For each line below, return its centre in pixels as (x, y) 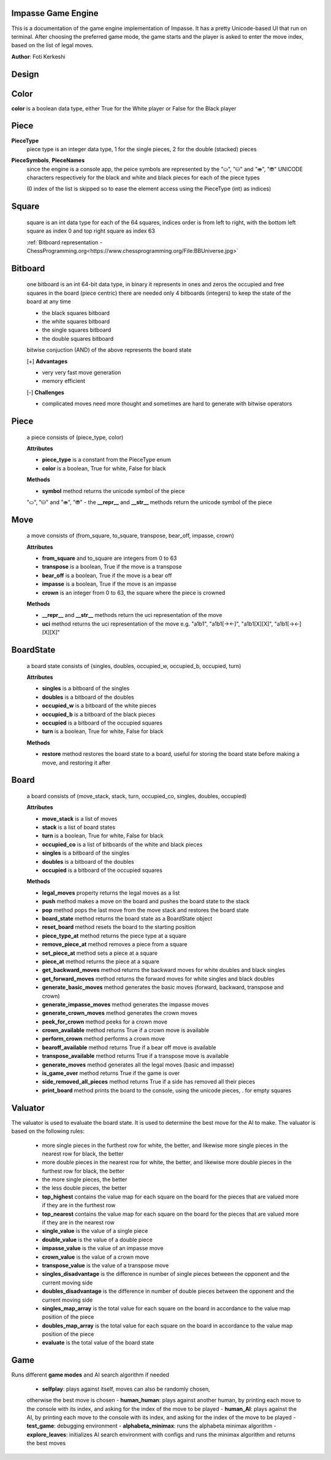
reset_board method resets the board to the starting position (119, 927)
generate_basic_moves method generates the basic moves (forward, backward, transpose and (163, 987)
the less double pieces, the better (84, 1188)
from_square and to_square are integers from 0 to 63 (109, 558)
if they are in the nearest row (78, 1222)
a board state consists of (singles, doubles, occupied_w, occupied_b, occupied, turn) (134, 666)
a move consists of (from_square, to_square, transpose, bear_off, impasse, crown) (130, 536)
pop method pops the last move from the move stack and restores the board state (146, 910)
